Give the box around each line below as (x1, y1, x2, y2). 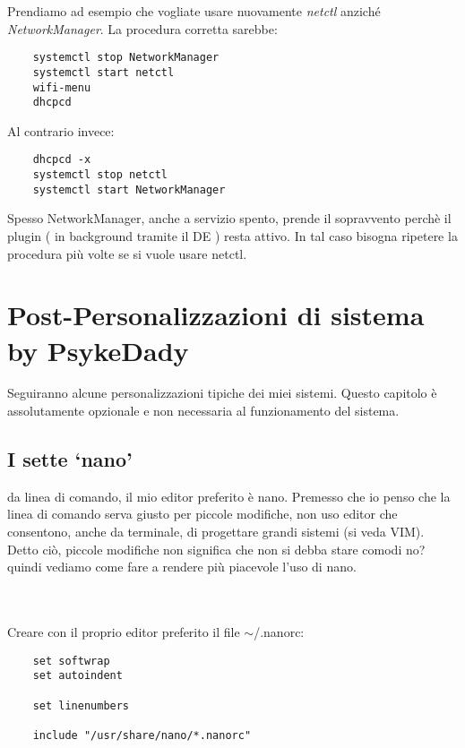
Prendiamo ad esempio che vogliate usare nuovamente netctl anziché (7, 2, 381, 20)
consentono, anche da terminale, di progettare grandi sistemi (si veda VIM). (7, 522, 425, 541)
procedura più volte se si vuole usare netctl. (7, 244, 247, 262)
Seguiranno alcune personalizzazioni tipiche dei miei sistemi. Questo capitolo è (7, 383, 437, 402)
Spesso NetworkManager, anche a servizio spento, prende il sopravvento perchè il (7, 209, 452, 228)
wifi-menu (32, 81, 91, 94)
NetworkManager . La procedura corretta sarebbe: (7, 19, 278, 38)
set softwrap (32, 654, 110, 667)
